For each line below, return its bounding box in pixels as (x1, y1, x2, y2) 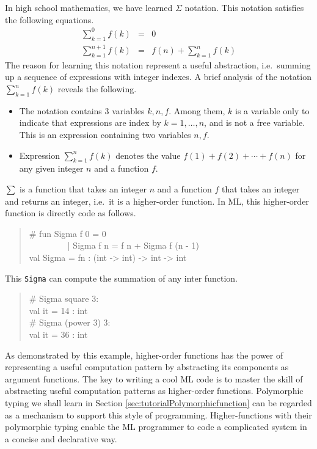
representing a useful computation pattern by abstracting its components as (5, 360, 289, 373)
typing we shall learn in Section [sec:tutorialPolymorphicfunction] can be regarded (5, 396, 312, 409)
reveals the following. (57, 82, 137, 95)
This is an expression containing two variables (19, 128, 191, 141)
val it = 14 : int (29, 304, 88, 316)
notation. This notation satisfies (184, 1, 304, 13)
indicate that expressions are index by (19, 116, 161, 129)
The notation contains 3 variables (19, 104, 145, 117)
